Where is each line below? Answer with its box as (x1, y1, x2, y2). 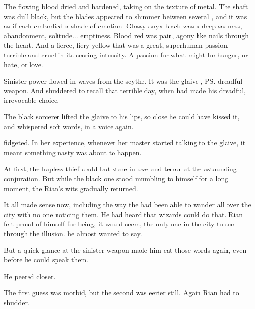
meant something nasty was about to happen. (4, 147, 142, 157)
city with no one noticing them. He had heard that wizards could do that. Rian (4, 209, 243, 219)
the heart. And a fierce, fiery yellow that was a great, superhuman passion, (4, 40, 229, 50)
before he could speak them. (4, 254, 89, 265)
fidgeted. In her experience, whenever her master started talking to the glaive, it (4, 138, 246, 148)
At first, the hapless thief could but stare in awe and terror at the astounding (4, 164, 237, 174)
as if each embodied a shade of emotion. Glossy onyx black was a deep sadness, (4, 21, 242, 31)
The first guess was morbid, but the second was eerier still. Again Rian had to (4, 287, 239, 298)
